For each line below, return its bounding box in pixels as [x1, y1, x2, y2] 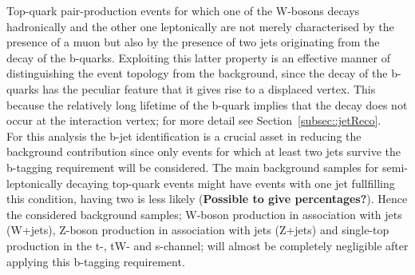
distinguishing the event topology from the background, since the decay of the [6, 65, 388, 82]
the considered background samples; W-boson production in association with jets [6, 205, 402, 222]
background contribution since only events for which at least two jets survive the [6, 143, 401, 160]
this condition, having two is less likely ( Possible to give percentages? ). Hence [6, 190, 408, 207]
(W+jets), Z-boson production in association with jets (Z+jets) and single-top [6, 221, 389, 238]
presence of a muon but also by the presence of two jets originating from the [6, 34, 380, 50]
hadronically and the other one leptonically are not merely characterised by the [6, 18, 394, 34]
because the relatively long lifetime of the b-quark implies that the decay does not [6, 96, 408, 113]
